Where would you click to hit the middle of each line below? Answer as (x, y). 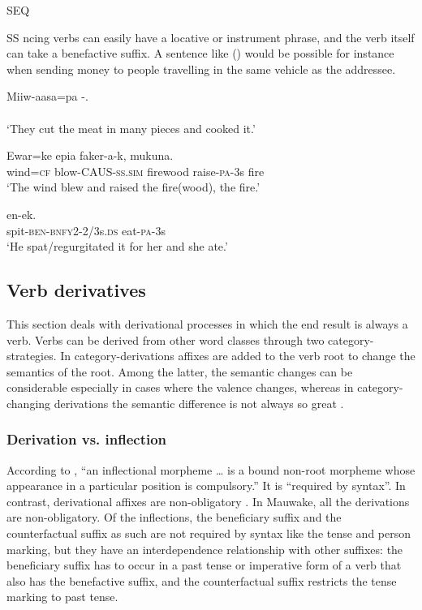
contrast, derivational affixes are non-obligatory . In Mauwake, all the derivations (208, 501)
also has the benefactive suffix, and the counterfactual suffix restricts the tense (202, 580)
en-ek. (22, 214)
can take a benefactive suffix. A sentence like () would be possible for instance (200, 53)
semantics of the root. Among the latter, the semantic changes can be (180, 371)
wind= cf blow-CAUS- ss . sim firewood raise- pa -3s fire (136, 171)
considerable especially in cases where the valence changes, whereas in (180, 387)
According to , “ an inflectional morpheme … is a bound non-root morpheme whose (211, 469)
